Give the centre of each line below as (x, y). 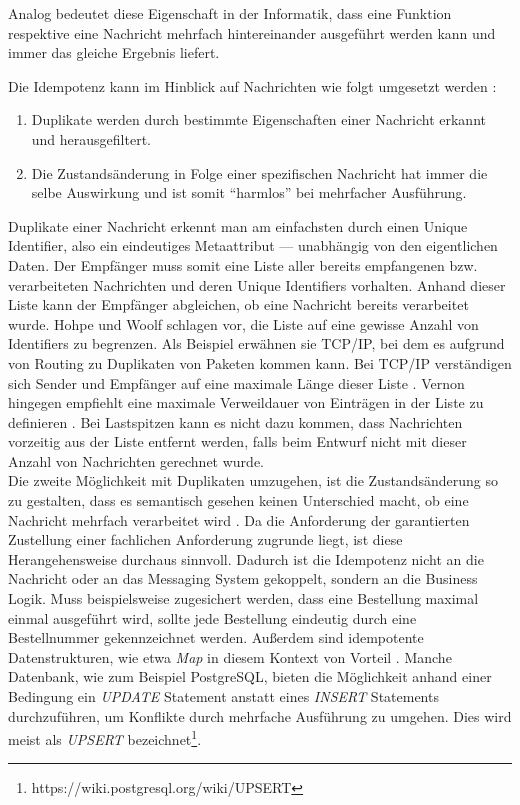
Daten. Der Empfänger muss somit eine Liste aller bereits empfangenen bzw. (243, 264)
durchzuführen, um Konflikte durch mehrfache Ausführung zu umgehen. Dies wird (260, 715)
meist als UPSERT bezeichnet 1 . (105, 737)
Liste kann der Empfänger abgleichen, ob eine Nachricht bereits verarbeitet (238, 304)
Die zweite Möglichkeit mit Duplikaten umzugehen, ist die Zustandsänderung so (253, 480)
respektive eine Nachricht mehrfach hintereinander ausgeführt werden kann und (252, 32)
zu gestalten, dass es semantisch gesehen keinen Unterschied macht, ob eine (238, 500)
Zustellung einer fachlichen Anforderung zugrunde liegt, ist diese (205, 539)
